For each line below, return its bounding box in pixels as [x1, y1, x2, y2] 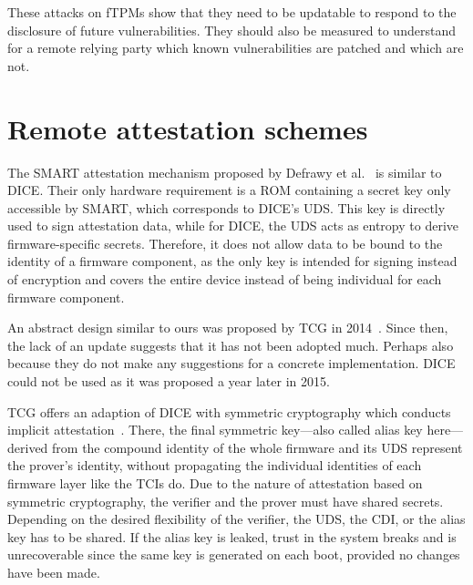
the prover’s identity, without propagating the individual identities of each [7, 456, 422, 475]
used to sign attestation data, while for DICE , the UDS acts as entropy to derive [7, 216, 458, 235]
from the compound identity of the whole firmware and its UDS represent [52, 437, 463, 457]
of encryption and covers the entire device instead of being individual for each [7, 270, 442, 289]
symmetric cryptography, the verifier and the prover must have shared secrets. [7, 491, 444, 510]
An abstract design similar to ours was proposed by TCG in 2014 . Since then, [7, 318, 448, 337]
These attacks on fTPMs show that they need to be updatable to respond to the [7, 3, 457, 21]
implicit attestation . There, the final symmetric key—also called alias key [7, 420, 423, 439]
